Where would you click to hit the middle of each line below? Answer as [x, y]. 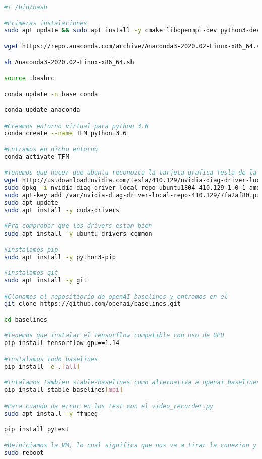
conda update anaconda [42, 110]
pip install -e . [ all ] [42, 366]
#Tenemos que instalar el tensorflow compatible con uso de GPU [114, 336]
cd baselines [26, 320]
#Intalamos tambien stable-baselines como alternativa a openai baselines [132, 383]
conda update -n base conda [51, 94]
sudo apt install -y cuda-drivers [62, 210]
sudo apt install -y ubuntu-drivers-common [78, 234]
